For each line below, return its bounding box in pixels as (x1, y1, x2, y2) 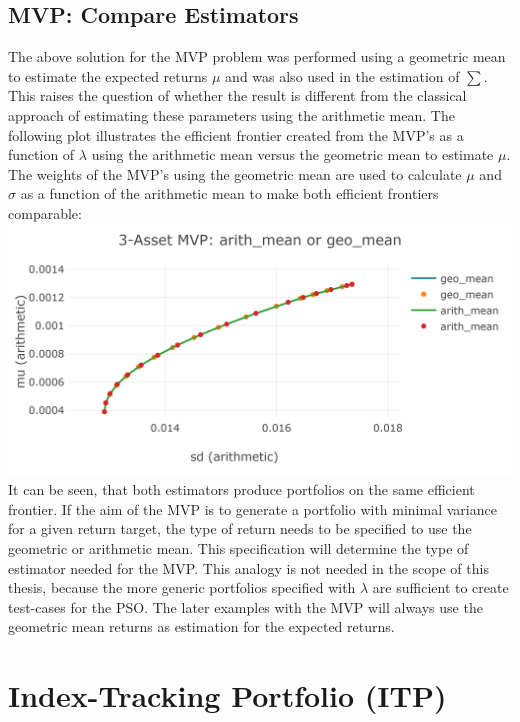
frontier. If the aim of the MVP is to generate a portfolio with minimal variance (8, 498, 497, 519)
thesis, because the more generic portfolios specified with (8, 577, 356, 598)
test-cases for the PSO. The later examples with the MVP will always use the (8, 596, 483, 617)
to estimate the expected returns (8, 65, 208, 86)
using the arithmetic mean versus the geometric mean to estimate (91, 144, 494, 165)
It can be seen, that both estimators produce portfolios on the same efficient (8, 479, 475, 500)
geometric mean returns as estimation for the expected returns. (8, 616, 395, 637)
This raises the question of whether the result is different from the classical (8, 85, 467, 106)
